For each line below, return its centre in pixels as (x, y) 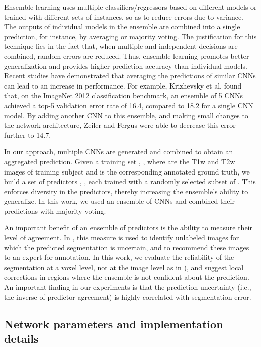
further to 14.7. (28, 135)
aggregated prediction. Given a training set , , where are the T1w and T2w (120, 161)
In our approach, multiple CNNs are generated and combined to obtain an (119, 152)
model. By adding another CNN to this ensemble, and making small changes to (126, 115)
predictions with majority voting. (55, 210)
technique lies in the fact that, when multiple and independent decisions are (121, 46)
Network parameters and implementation (114, 324)
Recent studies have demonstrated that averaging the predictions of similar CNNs (130, 76)
